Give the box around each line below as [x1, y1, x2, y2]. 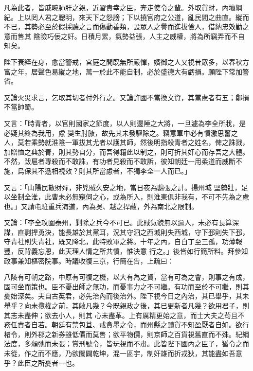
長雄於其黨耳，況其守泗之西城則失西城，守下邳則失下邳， [65, 227, 249, 237]
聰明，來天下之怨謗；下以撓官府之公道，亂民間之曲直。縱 [58, 12, 242, 22]
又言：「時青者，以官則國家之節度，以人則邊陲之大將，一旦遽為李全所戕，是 [4, 118, 246, 128]
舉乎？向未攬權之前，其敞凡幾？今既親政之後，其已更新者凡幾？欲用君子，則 [4, 300, 249, 311]
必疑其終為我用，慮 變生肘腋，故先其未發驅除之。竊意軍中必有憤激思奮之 [4, 127, 238, 138]
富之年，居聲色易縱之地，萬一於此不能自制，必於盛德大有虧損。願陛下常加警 [4, 66, 249, 76]
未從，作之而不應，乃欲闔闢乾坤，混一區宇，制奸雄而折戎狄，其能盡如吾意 [4, 348, 242, 358]
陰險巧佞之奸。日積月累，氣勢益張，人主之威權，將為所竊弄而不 [33, 31, 238, 41]
